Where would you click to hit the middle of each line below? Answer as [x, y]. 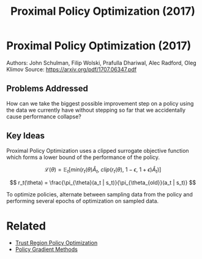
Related [26, 226]
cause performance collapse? [44, 116]
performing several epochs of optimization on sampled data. [83, 201]
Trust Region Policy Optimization [56, 243]
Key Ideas [25, 136]
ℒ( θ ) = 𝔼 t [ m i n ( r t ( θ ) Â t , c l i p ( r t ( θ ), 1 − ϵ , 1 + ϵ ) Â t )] [103, 170]
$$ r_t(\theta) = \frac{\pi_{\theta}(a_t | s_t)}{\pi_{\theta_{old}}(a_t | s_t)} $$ [103, 183]
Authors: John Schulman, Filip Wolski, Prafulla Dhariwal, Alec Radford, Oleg [102, 63]
